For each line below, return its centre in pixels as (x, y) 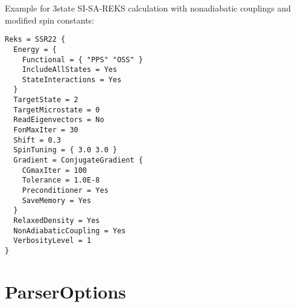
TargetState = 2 (46, 100)
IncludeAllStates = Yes (70, 70)
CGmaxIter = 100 (55, 170)
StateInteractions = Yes (72, 79)
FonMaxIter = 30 (46, 130)
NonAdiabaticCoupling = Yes (70, 231)
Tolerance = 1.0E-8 (61, 180)
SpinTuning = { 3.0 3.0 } (65, 150)
